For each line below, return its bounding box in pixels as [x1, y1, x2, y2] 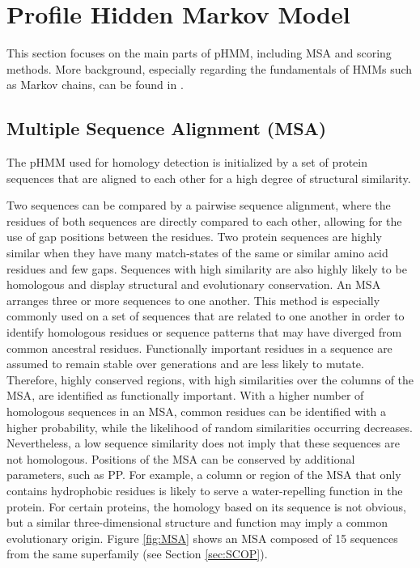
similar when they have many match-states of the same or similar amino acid [6, 244, 388, 261]
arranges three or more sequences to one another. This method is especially [6, 291, 380, 308]
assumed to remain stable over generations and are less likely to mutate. [6, 355, 364, 372]
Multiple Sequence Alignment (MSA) [6, 116, 327, 141]
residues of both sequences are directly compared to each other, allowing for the [6, 212, 402, 229]
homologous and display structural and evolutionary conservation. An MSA [6, 276, 381, 293]
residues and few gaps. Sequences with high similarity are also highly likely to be [6, 260, 407, 277]
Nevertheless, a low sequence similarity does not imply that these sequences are [6, 434, 400, 451]
